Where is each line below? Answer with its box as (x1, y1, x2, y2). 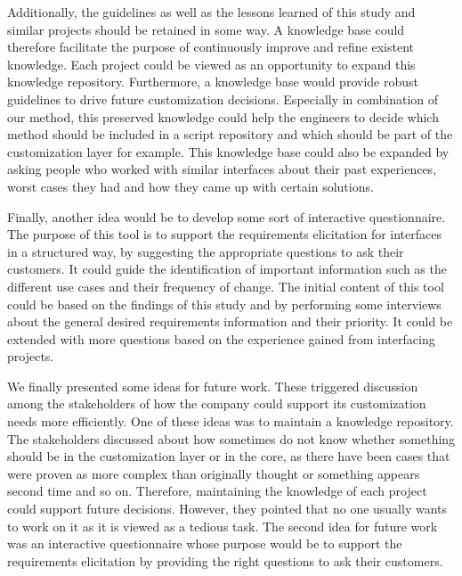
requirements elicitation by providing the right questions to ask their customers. (7, 551, 443, 570)
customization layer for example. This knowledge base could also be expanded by (7, 142, 450, 160)
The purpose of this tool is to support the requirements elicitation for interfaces (7, 225, 442, 243)
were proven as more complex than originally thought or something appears (7, 464, 420, 482)
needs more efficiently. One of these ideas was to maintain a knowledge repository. (7, 412, 454, 431)
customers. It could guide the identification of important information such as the (7, 259, 447, 278)
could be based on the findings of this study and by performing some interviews (7, 294, 442, 313)
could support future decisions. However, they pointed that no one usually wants (7, 499, 448, 518)
